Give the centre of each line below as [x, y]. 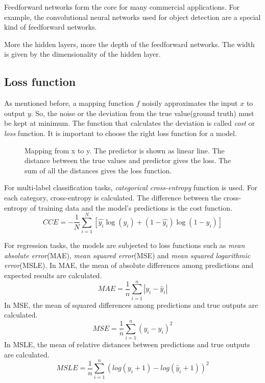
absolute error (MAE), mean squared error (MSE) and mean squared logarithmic [127, 255]
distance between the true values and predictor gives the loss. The [128, 160]
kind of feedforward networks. [51, 27]
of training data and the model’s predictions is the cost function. [131, 207]
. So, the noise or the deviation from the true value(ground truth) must [142, 113]
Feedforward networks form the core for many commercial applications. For [122, 7]
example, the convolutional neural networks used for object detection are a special [132, 17]
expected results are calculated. [53, 275]
